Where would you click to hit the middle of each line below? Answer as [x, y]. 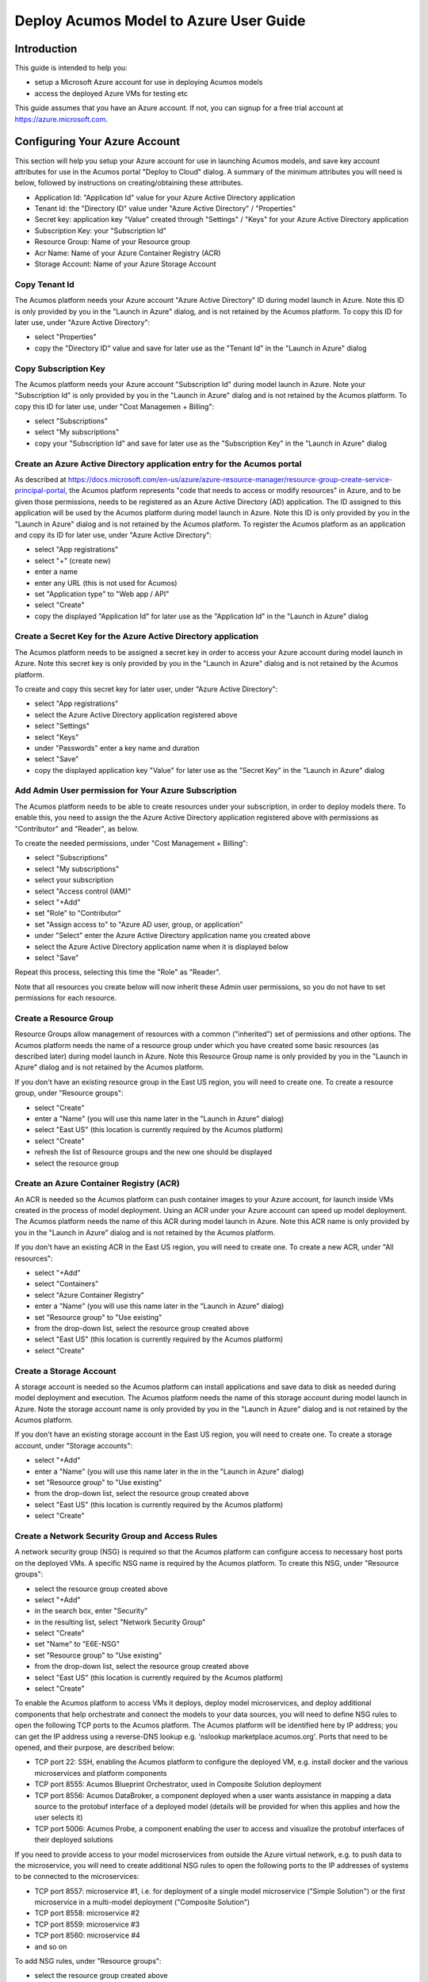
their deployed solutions [74, 1840]
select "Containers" [67, 1284]
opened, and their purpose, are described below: [95, 1747]
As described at [40, 479]
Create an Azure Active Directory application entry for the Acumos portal [158, 464]
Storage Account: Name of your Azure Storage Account [126, 264]
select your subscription [74, 880]
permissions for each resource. [66, 998]
